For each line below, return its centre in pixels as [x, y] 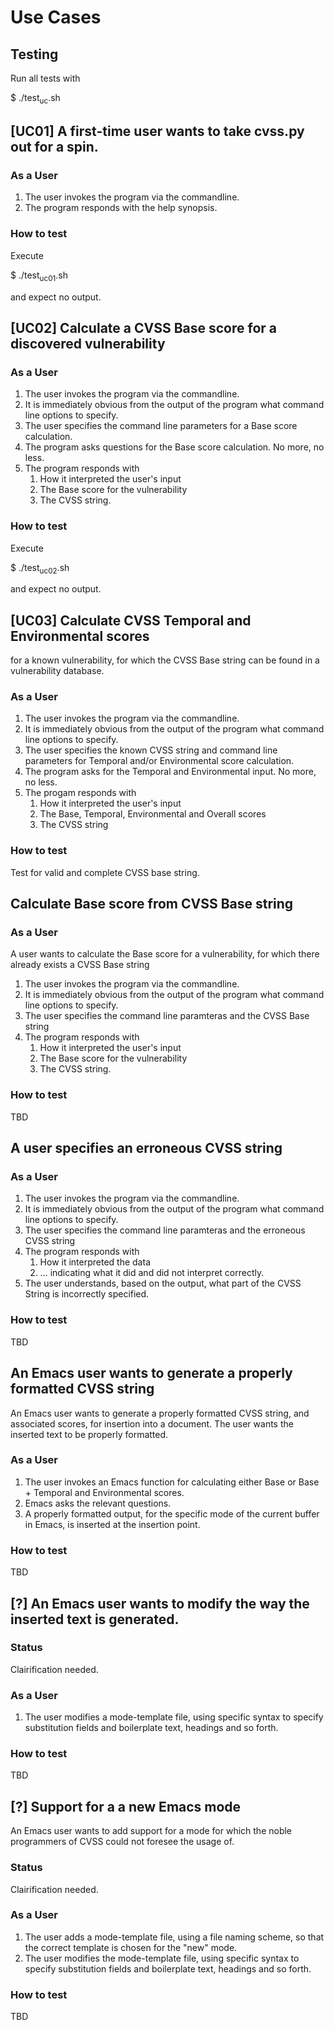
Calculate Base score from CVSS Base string [152, 904]
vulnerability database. [57, 671]
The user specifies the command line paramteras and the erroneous [165, 1230]
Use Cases [56, 17]
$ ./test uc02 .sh [40, 568]
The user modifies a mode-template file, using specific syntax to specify [174, 1717]
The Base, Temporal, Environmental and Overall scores [153, 814]
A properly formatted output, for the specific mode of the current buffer [172, 1513]
